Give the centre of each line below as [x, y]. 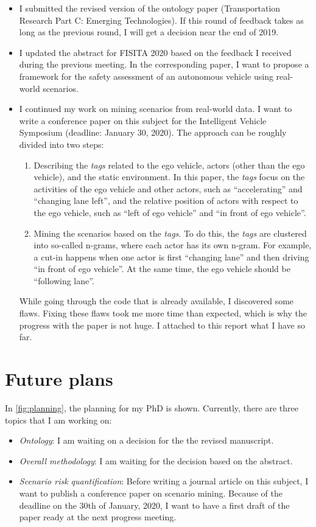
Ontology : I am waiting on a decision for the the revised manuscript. [146, 440]
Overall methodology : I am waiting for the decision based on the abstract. [156, 460]
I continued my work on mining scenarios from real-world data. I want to [156, 109]
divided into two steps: [61, 144]
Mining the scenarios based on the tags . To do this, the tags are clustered [170, 233]
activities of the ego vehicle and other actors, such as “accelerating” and [168, 188]
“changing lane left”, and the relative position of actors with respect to [166, 201]
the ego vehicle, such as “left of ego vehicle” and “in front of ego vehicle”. [170, 212]
